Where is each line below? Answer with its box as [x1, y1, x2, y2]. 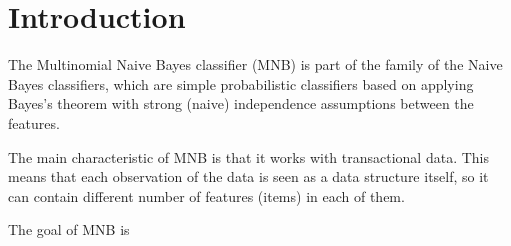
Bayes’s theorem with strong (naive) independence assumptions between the [8, 93, 474, 114]
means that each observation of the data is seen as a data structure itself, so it [8, 166, 489, 187]
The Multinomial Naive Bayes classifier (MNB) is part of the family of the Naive [8, 54, 503, 75]
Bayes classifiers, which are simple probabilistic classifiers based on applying [8, 73, 474, 94]
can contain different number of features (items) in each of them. [8, 185, 405, 206]
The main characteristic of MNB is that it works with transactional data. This [8, 146, 489, 167]
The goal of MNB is [8, 219, 130, 240]
